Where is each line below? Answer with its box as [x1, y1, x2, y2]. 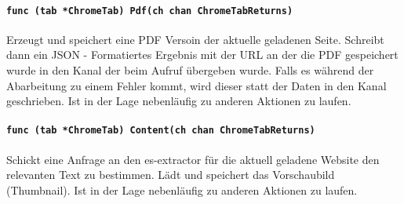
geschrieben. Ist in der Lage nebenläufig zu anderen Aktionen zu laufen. [6, 93, 351, 109]
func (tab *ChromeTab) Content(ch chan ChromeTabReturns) [6, 125, 315, 137]
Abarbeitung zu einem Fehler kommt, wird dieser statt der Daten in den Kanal [6, 77, 387, 93]
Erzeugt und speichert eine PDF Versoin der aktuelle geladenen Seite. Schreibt [6, 31, 384, 47]
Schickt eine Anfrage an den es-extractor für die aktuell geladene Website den [6, 151, 380, 167]
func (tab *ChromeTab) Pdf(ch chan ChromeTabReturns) [6, 5, 293, 16]
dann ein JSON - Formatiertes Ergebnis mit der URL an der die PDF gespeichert [6, 46, 399, 63]
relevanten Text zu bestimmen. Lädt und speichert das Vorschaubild [6, 166, 335, 183]
